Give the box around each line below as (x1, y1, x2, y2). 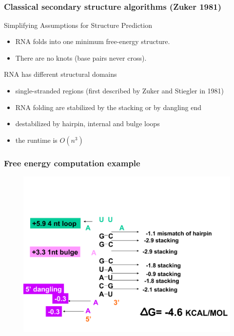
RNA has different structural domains (4, 69, 117, 79)
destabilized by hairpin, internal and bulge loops (15, 118, 160, 129)
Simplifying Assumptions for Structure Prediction (4, 20, 152, 30)
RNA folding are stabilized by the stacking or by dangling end (15, 102, 201, 112)
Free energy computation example (4, 157, 140, 169)
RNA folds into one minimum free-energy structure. (15, 36, 170, 46)
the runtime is (15, 134, 58, 145)
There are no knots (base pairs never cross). (15, 52, 147, 63)
